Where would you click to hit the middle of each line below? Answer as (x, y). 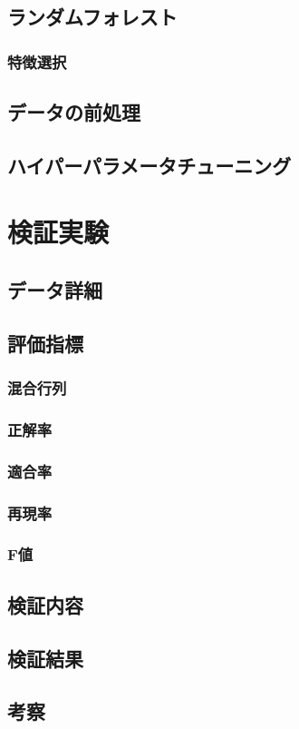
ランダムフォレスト (92, 17)
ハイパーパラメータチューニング (149, 165)
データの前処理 (74, 112)
